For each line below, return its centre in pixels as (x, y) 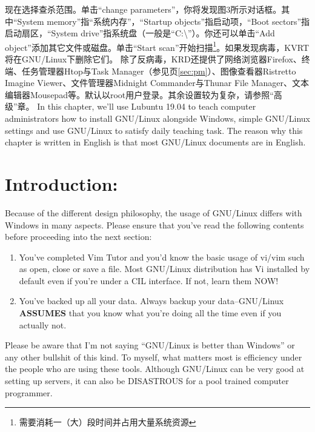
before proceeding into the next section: (78, 237)
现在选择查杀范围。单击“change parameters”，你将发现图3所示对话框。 (143, 9)
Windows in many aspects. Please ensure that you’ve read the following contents (154, 224)
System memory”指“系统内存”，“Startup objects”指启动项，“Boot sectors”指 (164, 21)
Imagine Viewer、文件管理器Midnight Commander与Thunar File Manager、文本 (157, 83)
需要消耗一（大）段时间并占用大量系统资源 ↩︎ (108, 422)
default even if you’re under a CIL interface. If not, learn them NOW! (149, 280)
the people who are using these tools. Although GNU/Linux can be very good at (155, 369)
